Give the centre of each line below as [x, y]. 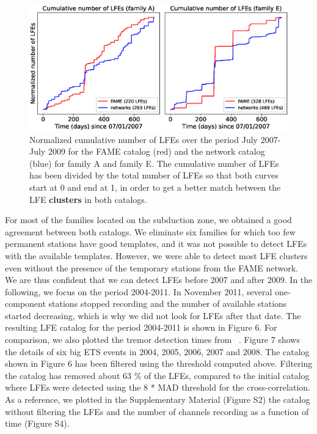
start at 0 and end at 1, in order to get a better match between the [155, 187]
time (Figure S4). [37, 423]
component [25, 303]
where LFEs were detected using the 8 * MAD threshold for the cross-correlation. [158, 387]
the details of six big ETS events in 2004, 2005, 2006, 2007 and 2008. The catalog [157, 351]
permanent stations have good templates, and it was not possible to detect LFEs [156, 244]
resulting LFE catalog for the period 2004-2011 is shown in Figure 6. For [141, 327]
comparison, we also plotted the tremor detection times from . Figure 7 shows [152, 340]
